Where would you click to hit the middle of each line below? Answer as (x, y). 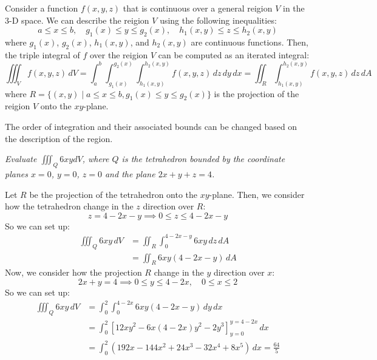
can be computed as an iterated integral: (234, 54)
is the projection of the (256, 93)
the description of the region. (59, 138)
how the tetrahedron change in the (69, 206)
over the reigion (119, 54)
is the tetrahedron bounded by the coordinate (203, 159)
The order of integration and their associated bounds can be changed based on (151, 126)
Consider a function (42, 8)
